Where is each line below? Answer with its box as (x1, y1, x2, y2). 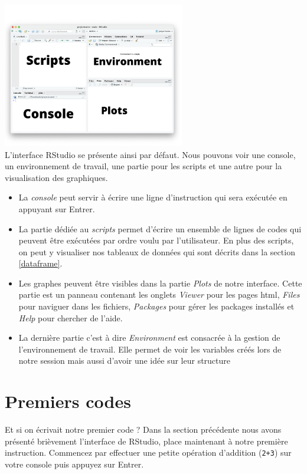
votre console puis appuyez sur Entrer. (5, 458, 144, 470)
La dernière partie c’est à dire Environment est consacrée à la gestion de (18, 331, 280, 344)
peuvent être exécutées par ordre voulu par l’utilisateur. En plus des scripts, (18, 234, 294, 246)
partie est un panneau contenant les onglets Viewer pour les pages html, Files (18, 288, 300, 301)
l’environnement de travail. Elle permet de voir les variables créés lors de (18, 343, 282, 355)
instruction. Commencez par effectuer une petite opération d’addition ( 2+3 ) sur (5, 446, 292, 459)
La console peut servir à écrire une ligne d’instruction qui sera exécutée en (18, 191, 288, 203)
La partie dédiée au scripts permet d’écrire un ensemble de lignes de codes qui (18, 222, 302, 235)
